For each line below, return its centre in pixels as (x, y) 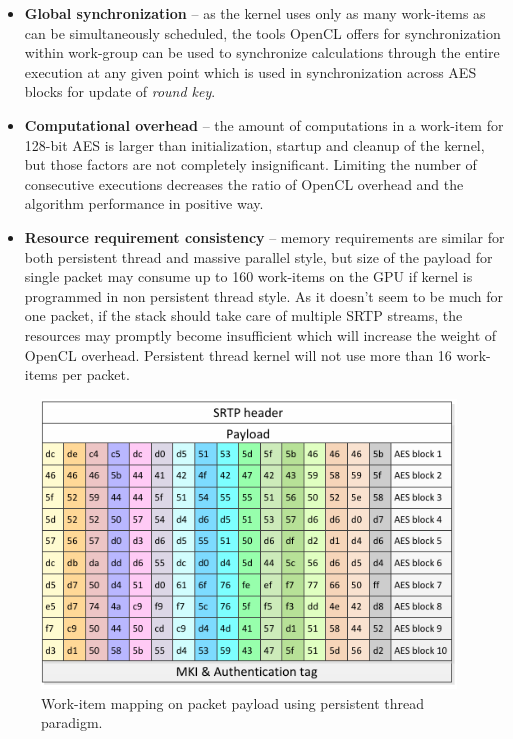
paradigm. (72, 722)
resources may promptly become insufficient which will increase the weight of (260, 334)
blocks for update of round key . (120, 91)
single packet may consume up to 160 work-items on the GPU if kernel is (248, 276)
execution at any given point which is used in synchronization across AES (250, 71)
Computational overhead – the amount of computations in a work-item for (264, 124)
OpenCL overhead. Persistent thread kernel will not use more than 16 (238, 354)
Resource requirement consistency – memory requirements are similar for (264, 236)
